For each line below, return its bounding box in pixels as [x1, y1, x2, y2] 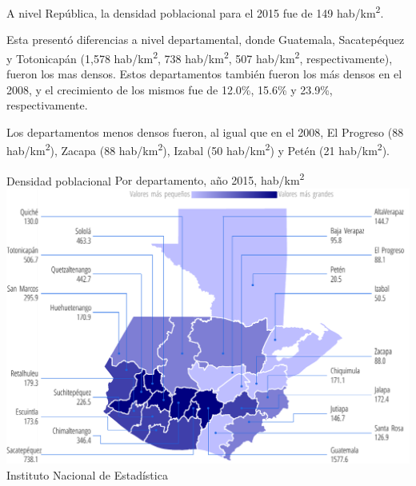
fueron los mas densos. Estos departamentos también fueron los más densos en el [6, 66, 402, 82]
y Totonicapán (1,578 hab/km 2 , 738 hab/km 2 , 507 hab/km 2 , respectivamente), [6, 47, 393, 66]
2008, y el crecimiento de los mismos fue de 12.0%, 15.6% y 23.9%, [6, 81, 333, 98]
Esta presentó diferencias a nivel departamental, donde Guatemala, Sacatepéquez [6, 31, 405, 48]
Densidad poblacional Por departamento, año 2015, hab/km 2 [6, 169, 305, 189]
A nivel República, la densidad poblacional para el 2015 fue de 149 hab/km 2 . [6, 2, 384, 21]
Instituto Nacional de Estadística [6, 466, 168, 483]
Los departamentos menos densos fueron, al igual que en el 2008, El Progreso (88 [6, 123, 404, 140]
